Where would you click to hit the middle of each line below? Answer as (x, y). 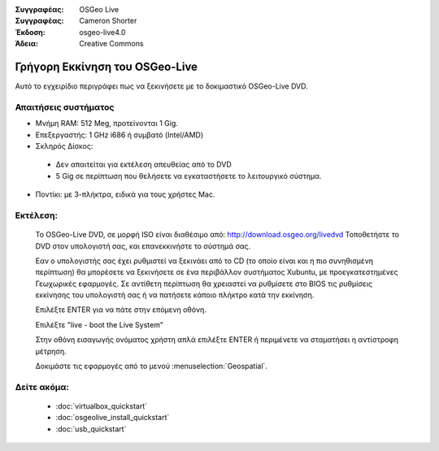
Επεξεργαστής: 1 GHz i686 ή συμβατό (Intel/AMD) (120, 135)
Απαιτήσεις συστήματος (65, 107)
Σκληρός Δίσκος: (64, 146)
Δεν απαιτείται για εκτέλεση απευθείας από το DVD (143, 165)
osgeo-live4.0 (102, 32)
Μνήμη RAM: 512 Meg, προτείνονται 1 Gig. (107, 124)
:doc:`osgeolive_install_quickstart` (113, 418)
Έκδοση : (30, 32)
